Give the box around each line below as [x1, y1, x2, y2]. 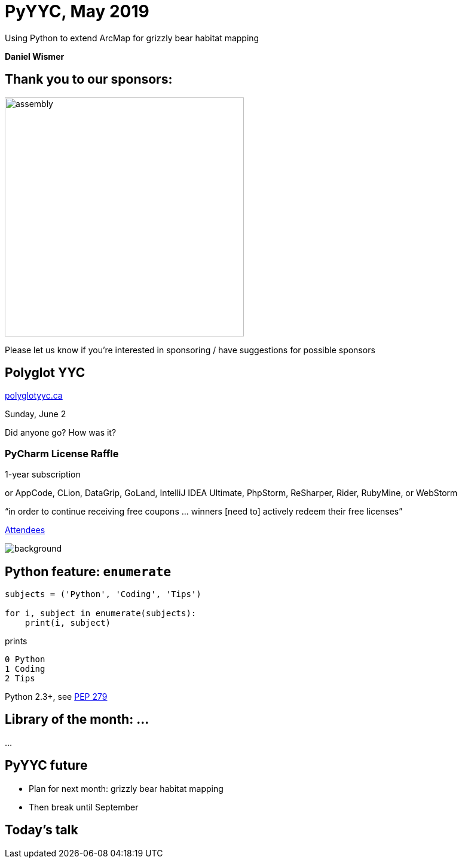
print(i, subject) [25, 618, 111, 628]
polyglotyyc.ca [5, 390, 63, 401]
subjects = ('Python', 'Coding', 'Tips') [5, 589, 201, 599]
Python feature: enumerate [5, 564, 172, 579]
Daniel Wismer [5, 51, 65, 62]
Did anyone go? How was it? [5, 427, 117, 438]
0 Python [5, 654, 45, 665]
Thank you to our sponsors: [5, 72, 173, 87]
